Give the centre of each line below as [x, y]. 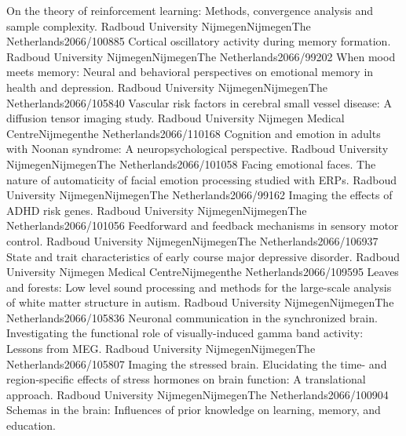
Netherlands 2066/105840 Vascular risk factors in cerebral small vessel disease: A [199, 102]
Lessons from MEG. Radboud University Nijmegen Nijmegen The [161, 349]
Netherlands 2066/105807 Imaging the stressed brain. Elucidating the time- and [197, 363]
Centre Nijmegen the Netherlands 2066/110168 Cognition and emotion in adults [194, 133]
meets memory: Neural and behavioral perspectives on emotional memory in [190, 72]
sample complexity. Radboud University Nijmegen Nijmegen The [159, 25]
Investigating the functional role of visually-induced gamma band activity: [185, 333]
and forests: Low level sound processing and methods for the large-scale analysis [199, 287]
